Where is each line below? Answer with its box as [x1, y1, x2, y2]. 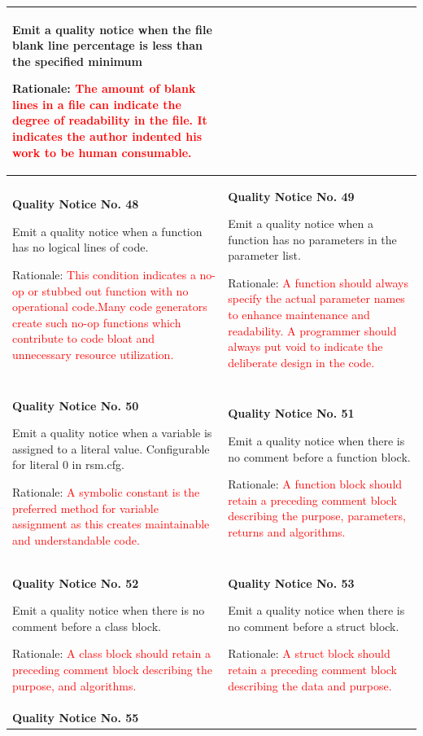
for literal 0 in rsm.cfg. [12, 456, 124, 473]
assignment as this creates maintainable [12, 515, 210, 532]
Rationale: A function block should [228, 475, 403, 493]
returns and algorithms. [228, 524, 346, 541]
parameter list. [228, 247, 301, 264]
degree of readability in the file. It [12, 112, 207, 129]
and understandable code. [12, 531, 140, 548]
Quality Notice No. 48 [12, 195, 139, 212]
